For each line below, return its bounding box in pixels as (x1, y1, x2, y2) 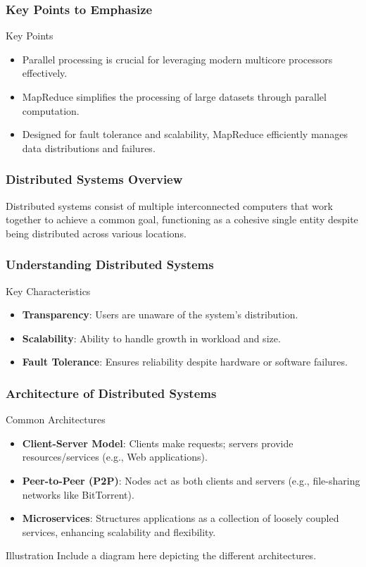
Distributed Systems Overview (6, 170, 183, 188)
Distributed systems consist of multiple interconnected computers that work (6, 198, 333, 213)
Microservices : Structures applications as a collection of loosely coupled (22, 511, 339, 525)
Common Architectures (6, 412, 106, 427)
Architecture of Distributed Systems (6, 384, 217, 401)
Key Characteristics (6, 283, 91, 298)
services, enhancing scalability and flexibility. (22, 524, 216, 539)
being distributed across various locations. (6, 225, 187, 240)
